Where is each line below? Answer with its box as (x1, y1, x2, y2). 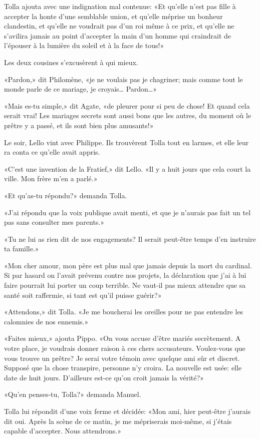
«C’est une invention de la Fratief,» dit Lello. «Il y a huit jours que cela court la (4, 163, 251, 174)
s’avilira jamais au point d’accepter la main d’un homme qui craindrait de (4, 30, 231, 41)
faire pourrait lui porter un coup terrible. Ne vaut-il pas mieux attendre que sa (4, 280, 246, 290)
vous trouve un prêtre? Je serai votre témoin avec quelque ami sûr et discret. (4, 352, 240, 363)
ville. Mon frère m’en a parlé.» (4, 173, 98, 184)
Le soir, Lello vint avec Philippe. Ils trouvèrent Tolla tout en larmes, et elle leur (4, 137, 249, 147)
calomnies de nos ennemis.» (4, 316, 89, 326)
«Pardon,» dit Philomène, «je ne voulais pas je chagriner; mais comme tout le (4, 74, 243, 84)
